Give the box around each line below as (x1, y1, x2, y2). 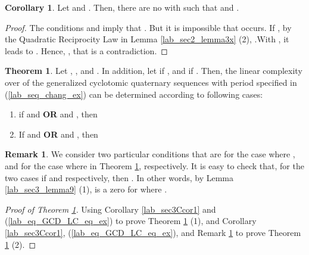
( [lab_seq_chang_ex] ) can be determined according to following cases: (5, 88, 263, 100)
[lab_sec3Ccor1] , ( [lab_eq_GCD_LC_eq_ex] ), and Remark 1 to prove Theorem (5, 226, 301, 238)
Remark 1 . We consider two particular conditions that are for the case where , (5, 148, 295, 160)
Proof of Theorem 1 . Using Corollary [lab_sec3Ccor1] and (5, 203, 216, 215)
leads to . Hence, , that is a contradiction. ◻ (5, 44, 168, 57)
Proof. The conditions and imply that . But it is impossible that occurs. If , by (5, 21, 292, 33)
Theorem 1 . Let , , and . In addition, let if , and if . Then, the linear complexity (5, 64, 302, 77)
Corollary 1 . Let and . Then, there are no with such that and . (5, 1, 239, 13)
